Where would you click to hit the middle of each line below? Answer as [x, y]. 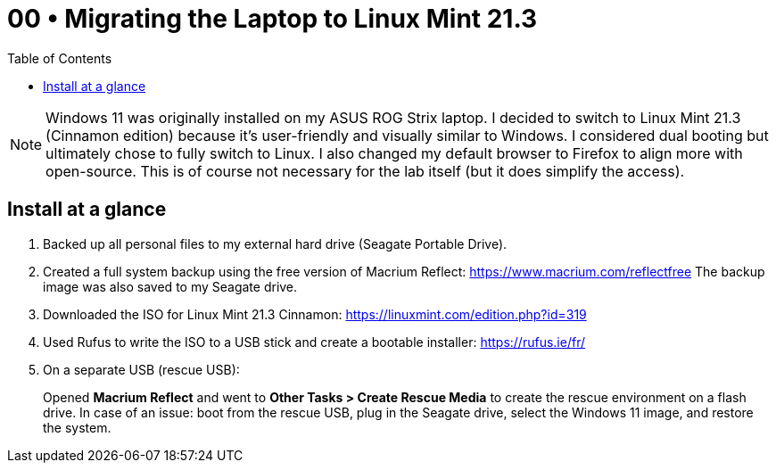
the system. [77, 427]
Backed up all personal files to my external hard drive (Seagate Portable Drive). [275, 243]
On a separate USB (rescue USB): [141, 369]
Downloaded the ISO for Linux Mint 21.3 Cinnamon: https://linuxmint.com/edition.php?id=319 [315, 314]
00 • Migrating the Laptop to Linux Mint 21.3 [272, 19]
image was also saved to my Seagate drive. [170, 286]
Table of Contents [60, 58]
